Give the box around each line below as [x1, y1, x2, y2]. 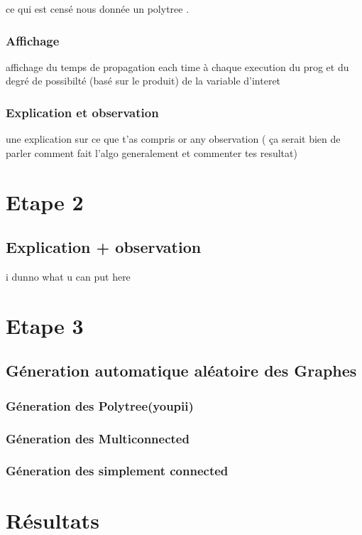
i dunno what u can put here [6, 269, 131, 283]
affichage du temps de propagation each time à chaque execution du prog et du [6, 59, 349, 74]
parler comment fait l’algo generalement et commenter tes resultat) [6, 145, 297, 160]
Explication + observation [6, 236, 202, 258]
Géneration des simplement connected [6, 462, 229, 480]
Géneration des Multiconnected [6, 429, 190, 447]
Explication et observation [6, 103, 159, 121]
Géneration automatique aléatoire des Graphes [6, 360, 357, 382]
